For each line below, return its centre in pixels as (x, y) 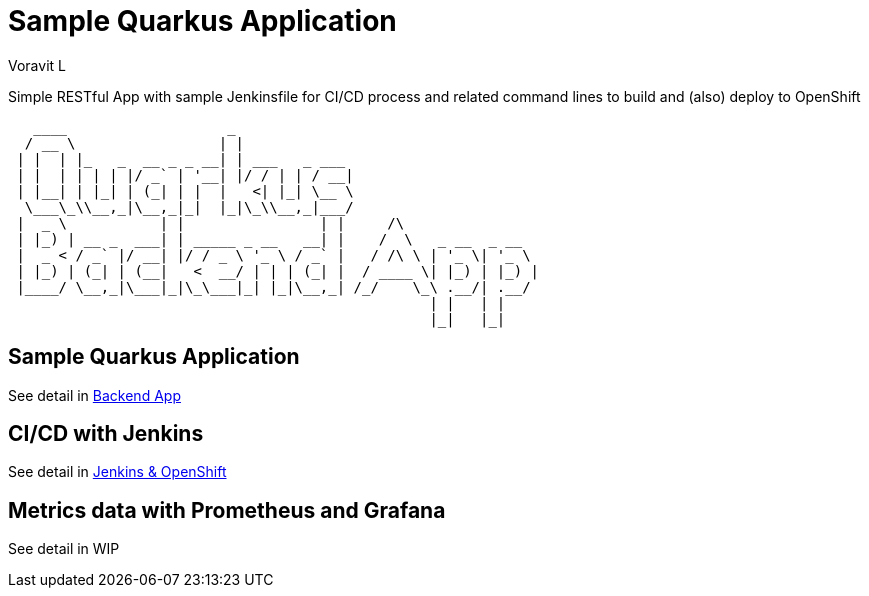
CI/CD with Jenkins (106, 434)
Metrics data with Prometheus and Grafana (227, 510)
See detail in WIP (64, 549)
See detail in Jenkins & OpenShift (117, 472)
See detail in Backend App (94, 395)
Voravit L (37, 65)
